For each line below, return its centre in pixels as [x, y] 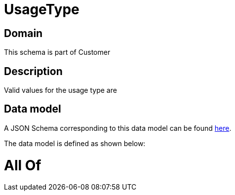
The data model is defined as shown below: [75, 143]
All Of [23, 165]
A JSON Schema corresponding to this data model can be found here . [118, 128]
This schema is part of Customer [57, 52]
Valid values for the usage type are [60, 90]
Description [33, 71]
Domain [23, 33]
